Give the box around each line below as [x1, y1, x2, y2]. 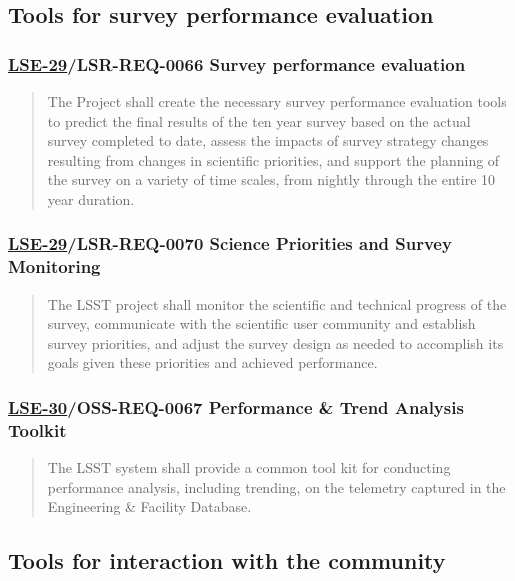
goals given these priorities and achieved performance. [47, 352, 378, 373]
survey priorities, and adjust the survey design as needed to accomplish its [47, 332, 504, 353]
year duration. [47, 188, 135, 209]
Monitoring [8, 254, 101, 279]
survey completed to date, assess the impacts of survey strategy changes [47, 130, 489, 151]
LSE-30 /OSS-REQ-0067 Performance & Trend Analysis [8, 395, 464, 419]
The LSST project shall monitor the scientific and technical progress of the [47, 293, 507, 314]
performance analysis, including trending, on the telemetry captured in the [47, 476, 506, 497]
